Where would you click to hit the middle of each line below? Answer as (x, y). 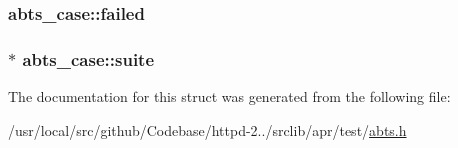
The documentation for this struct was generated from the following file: (229, 96)
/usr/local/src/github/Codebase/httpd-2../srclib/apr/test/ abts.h (207, 129)
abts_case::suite (88, 58)
